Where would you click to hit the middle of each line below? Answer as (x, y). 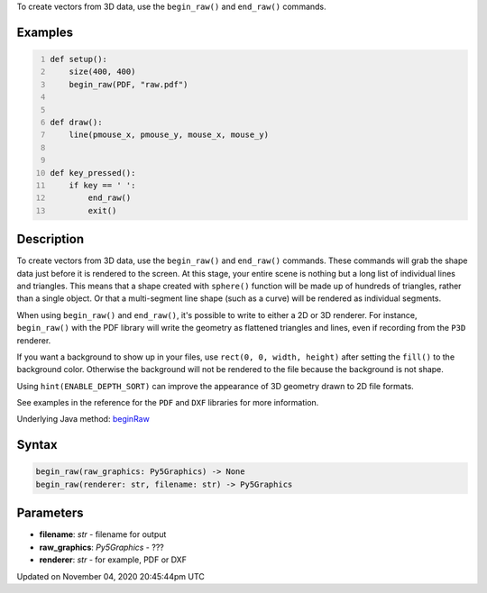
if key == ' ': (102, 185)
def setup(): (79, 59)
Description (51, 239)
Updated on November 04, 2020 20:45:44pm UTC (110, 576)
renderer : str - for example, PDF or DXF (113, 560)
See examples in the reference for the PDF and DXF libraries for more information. (168, 403)
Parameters (50, 513)
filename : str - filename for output (103, 534)
